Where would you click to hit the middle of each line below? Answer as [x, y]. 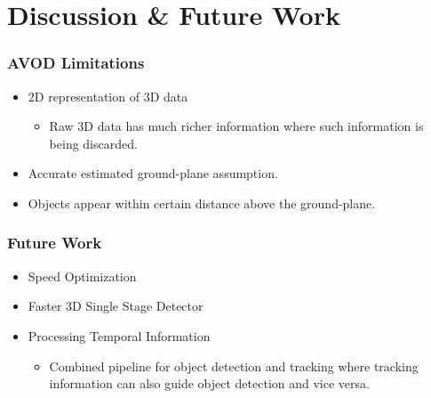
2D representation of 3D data [108, 96]
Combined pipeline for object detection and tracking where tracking [234, 366]
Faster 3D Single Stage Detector [116, 306]
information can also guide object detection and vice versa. [209, 383]
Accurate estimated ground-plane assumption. [153, 173]
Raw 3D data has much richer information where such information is [236, 126]
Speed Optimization [82, 276]
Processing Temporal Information [119, 335]
